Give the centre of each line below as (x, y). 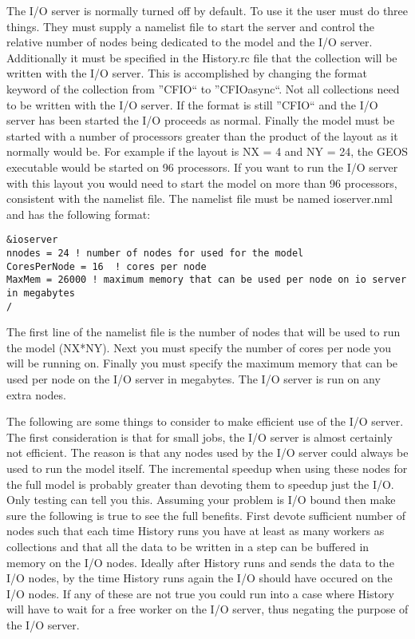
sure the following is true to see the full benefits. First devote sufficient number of (206, 515)
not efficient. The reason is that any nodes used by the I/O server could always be (207, 452)
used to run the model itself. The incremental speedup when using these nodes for (207, 468)
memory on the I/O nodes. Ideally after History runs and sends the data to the (200, 562)
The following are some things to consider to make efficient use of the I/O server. (205, 421)
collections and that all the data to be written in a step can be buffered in (188, 546)
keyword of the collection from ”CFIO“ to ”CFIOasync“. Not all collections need (203, 88)
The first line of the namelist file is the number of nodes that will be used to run (204, 332)
